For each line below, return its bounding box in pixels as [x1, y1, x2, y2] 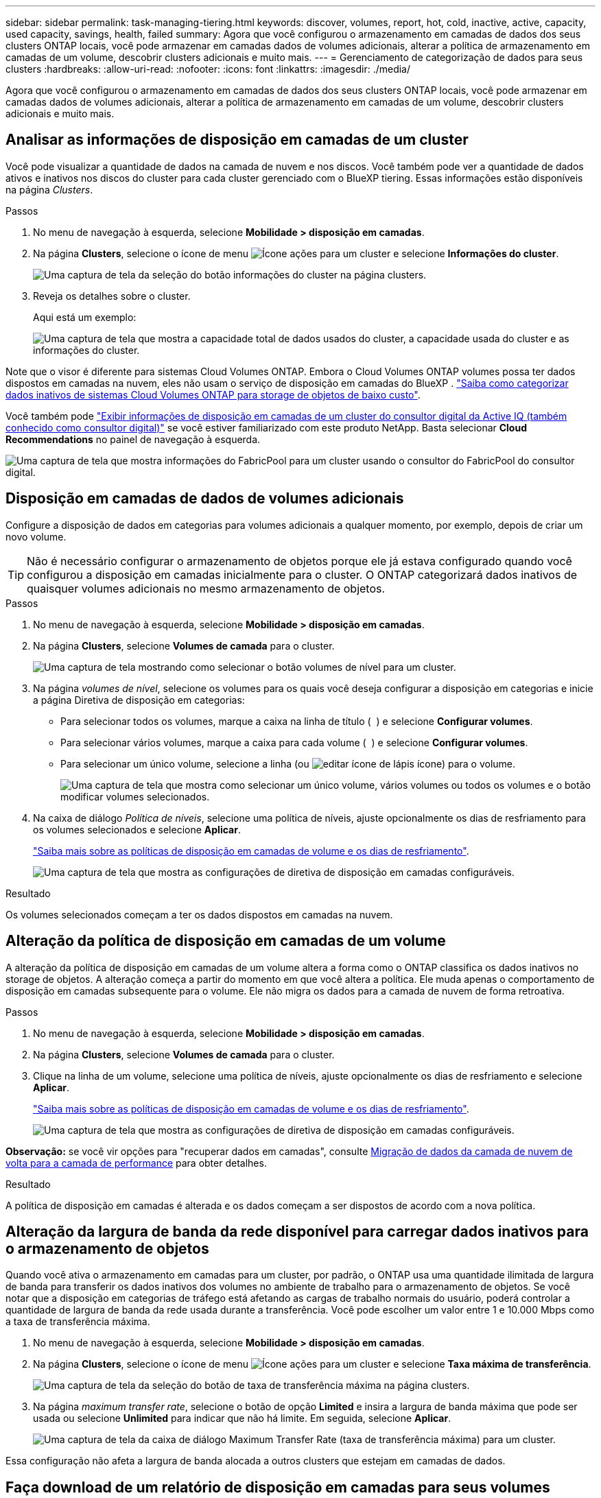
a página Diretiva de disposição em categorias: [33, 693, 245, 706]
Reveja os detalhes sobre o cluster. [33, 289, 191, 302]
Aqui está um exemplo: [33, 311, 137, 323]
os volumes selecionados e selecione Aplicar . [33, 823, 241, 835]
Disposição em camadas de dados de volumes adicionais [5, 490, 404, 508]
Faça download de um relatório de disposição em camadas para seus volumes [5, 1478, 550, 1496]
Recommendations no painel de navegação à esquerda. [5, 433, 261, 445]
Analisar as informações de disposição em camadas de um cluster [5, 131, 469, 149]
